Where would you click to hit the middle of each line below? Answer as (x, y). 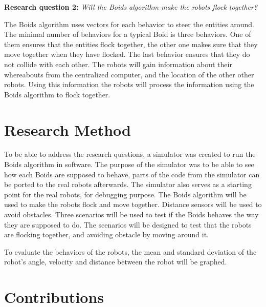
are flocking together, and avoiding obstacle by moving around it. (107, 234)
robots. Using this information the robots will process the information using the (129, 84)
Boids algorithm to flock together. (57, 94)
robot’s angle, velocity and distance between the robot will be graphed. (116, 262)
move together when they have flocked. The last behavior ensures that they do (127, 54)
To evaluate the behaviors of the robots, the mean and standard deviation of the (130, 251)
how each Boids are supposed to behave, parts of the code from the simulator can (132, 174)
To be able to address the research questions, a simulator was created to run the (130, 154)
